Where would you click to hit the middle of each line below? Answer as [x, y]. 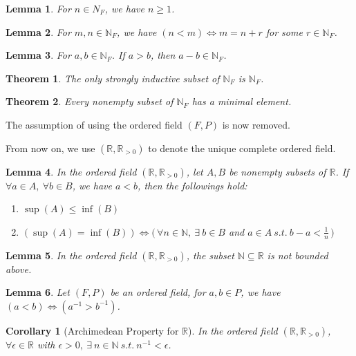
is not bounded [298, 255]
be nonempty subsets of [278, 171]
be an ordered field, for [158, 292]
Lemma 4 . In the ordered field [71, 171]
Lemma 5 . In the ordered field [71, 255]
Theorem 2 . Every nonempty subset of [90, 101]
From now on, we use [50, 148]
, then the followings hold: [193, 185]
